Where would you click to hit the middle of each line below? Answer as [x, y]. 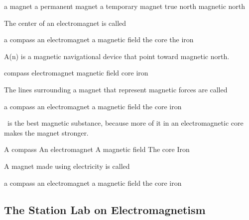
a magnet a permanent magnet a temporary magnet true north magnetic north [125, 6]
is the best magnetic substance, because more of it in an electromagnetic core [125, 123]
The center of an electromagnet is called [65, 23]
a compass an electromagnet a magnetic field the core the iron [99, 39]
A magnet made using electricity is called [67, 166]
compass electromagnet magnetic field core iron [76, 73]
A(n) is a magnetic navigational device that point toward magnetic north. [117, 56]
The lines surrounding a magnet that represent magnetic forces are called [116, 89]
